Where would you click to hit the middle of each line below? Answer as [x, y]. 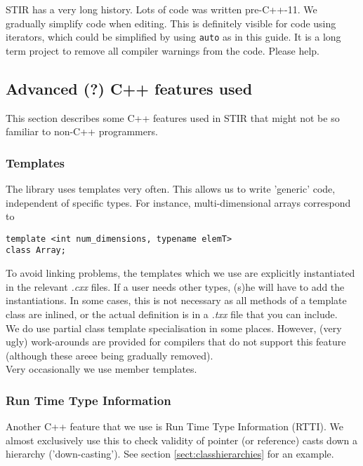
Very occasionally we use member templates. [101, 369]
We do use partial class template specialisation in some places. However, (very [174, 328]
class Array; [36, 251]
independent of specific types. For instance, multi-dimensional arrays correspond [178, 202]
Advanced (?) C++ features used [129, 88]
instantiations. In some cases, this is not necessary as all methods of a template [176, 300]
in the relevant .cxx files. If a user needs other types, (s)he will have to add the [175, 286]
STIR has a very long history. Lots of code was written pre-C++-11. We [161, 9]
